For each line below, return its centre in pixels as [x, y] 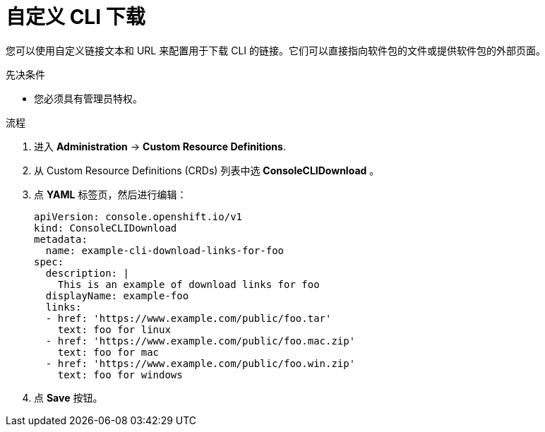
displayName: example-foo [117, 295]
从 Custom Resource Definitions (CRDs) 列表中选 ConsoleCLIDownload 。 [207, 170]
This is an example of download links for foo [188, 284]
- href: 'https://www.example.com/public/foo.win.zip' [200, 363]
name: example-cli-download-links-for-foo [165, 250]
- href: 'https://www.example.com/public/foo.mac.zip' [200, 341]
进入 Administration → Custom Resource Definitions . [160, 146]
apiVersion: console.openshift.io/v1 [138, 216]
